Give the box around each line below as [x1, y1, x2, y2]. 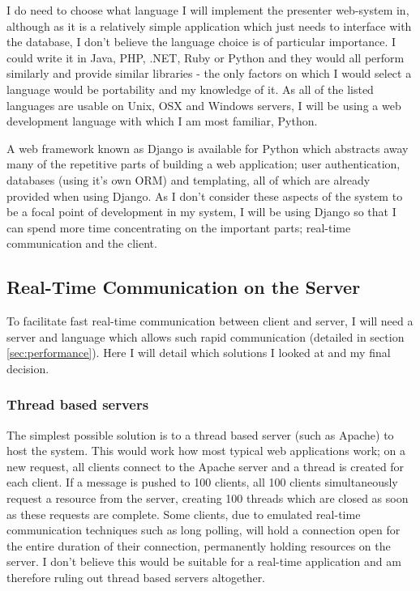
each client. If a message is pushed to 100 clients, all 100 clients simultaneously [6, 474, 398, 491]
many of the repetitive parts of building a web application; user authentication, [6, 155, 401, 172]
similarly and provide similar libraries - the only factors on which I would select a [6, 65, 412, 82]
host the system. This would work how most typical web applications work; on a [6, 442, 406, 459]
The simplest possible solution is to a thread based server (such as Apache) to [6, 426, 394, 443]
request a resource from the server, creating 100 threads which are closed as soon [6, 490, 409, 507]
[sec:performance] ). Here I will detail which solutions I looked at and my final [6, 344, 391, 361]
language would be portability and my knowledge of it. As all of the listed [6, 80, 374, 97]
